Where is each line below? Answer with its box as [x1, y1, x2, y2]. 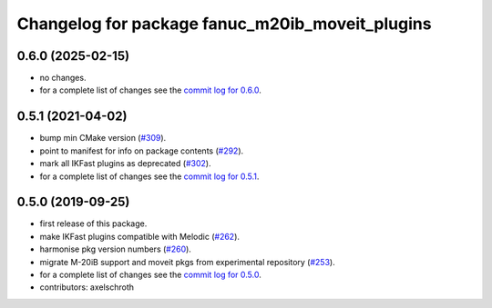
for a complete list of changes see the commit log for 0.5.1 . [39, 171, 260, 182]
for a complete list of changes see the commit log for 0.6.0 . [39, 84, 261, 95]
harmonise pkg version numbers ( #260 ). [39, 243, 191, 254]
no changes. [39, 73, 87, 84]
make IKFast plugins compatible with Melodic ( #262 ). [39, 231, 241, 242]
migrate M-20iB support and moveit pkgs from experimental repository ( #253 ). [39, 256, 336, 267]
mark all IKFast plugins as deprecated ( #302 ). [39, 158, 211, 169]
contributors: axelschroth [39, 282, 135, 293]
